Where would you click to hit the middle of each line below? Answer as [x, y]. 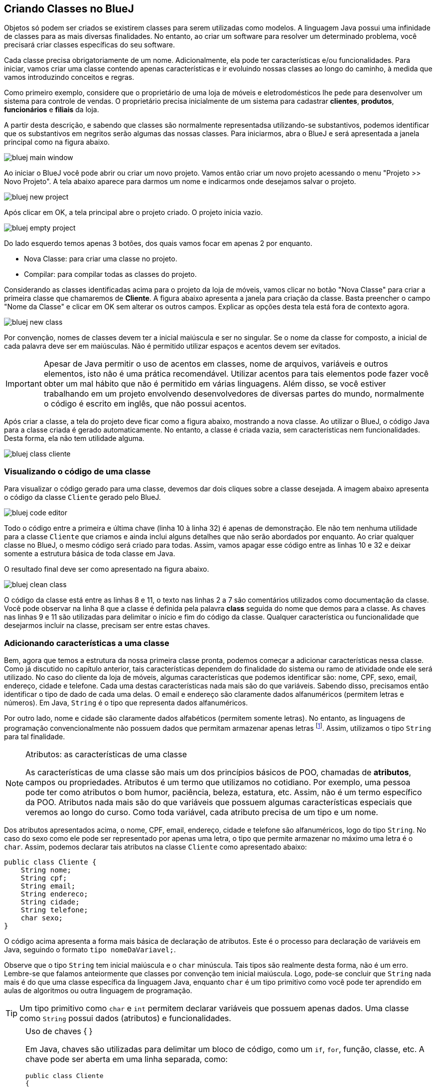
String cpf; [44, 878]
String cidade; [50, 902]
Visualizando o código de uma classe [77, 471]
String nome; [46, 870]
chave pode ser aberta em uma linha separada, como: [127, 1059]
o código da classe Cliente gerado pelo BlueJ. [82, 497]
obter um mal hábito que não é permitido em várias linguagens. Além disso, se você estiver [215, 384]
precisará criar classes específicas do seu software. [89, 45]
